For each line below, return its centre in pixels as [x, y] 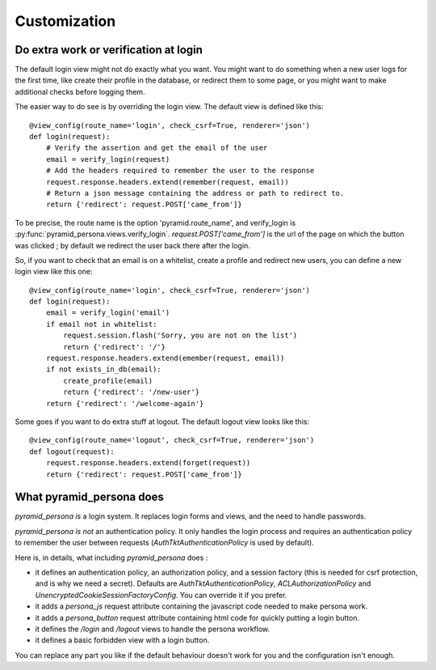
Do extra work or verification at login [109, 50]
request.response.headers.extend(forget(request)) [148, 463]
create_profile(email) [108, 381]
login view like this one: [54, 272]
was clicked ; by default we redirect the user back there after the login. [132, 245]
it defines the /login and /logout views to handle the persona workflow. [153, 629]
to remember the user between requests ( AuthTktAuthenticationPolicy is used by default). [164, 543]
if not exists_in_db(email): [103, 369]
